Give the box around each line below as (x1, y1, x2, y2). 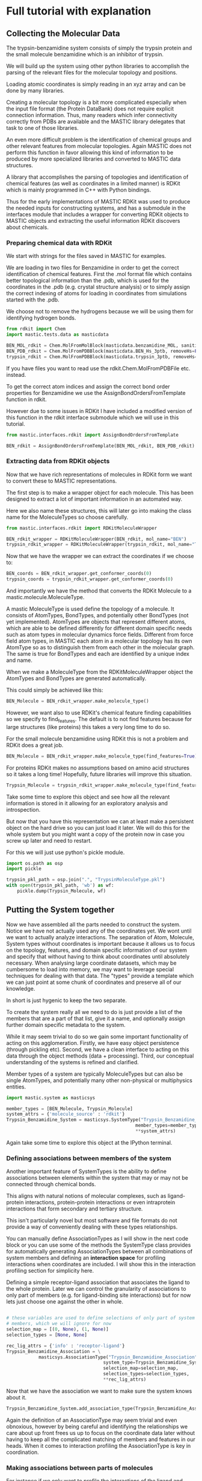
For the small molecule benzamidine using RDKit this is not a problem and (6, 735, 188, 742)
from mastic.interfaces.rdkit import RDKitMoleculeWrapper (6, 525, 158, 531)
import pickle (6, 866, 42, 872)
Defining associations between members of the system (6, 1154, 171, 1162)
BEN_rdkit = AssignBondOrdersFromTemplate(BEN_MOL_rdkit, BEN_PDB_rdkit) (6, 443, 195, 449)
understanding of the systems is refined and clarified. (6, 1058, 139, 1065)
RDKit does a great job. (6, 741, 64, 748)
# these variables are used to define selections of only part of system (6, 1315, 195, 1321)
